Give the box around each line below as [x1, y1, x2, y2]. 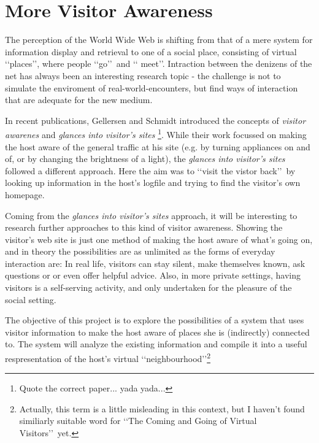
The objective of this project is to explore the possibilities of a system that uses [5, 314, 304, 326]
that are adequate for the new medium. [5, 93, 153, 106]
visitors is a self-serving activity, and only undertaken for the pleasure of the [5, 281, 292, 294]
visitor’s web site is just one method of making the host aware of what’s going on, [5, 233, 313, 245]
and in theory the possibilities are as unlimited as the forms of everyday [5, 245, 275, 258]
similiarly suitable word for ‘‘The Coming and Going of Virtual [19, 414, 257, 427]
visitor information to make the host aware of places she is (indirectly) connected [5, 325, 310, 338]
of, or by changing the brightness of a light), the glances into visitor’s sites [5, 152, 285, 165]
